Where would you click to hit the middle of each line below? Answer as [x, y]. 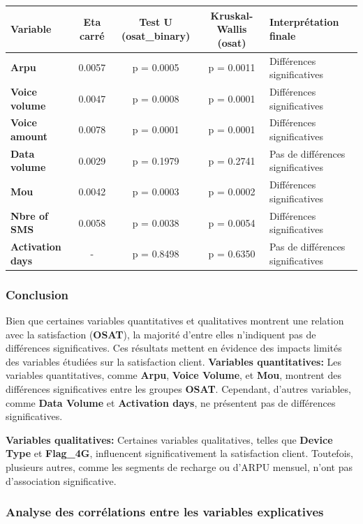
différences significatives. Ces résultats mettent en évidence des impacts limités [174, 348]
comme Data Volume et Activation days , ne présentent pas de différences [171, 402]
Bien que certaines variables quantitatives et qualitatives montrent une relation [175, 321]
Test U [156, 22]
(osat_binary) [156, 35]
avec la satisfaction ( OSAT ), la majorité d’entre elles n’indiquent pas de [161, 334]
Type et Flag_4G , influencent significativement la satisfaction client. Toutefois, [179, 453]
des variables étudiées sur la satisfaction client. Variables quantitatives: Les [174, 361]
